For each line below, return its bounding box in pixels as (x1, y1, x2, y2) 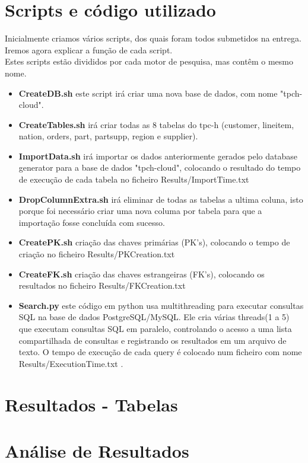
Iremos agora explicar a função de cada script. (5, 43, 173, 56)
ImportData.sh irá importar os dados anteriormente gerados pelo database (18, 149, 298, 162)
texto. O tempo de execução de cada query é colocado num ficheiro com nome (18, 346, 302, 358)
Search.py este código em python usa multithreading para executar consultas (18, 299, 304, 311)
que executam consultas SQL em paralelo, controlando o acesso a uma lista (18, 322, 292, 334)
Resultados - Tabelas (5, 392, 178, 416)
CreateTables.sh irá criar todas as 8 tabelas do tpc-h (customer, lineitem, (18, 118, 294, 130)
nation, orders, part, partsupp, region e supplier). (18, 130, 198, 142)
